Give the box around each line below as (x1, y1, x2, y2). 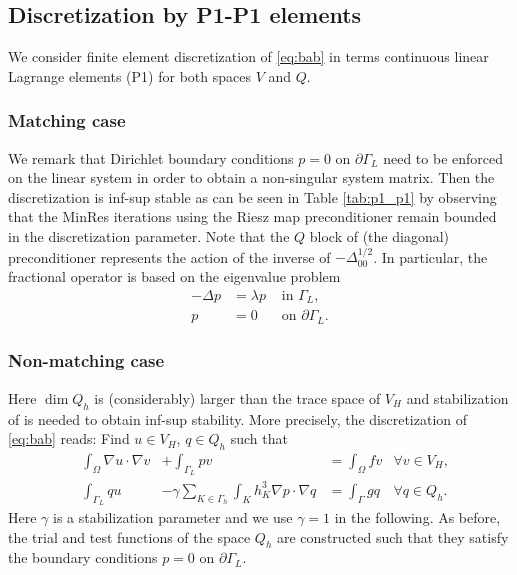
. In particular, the (373, 246, 488, 267)
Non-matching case (8, 348, 165, 373)
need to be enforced (383, 147, 504, 168)
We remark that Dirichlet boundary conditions (8, 147, 294, 168)
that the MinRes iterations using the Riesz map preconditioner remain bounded (8, 206, 497, 227)
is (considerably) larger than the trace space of (94, 387, 381, 408)
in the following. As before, (334, 506, 501, 527)
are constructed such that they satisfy (277, 526, 509, 547)
